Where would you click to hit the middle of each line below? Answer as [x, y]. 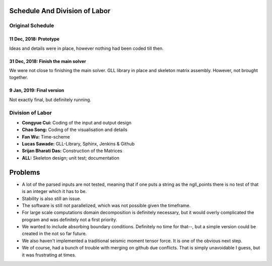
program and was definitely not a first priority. [70, 220]
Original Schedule [32, 26]
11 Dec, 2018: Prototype [35, 39]
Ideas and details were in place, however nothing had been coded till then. [86, 48]
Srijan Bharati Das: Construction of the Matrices [72, 151]
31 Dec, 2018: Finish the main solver [48, 61]
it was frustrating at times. [49, 255]
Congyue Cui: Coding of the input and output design [77, 122]
